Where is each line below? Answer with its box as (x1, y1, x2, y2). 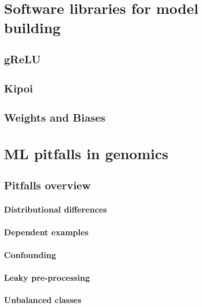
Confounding (4, 248, 56, 261)
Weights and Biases (4, 109, 105, 125)
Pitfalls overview (4, 177, 91, 192)
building (4, 17, 61, 38)
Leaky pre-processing (4, 271, 90, 283)
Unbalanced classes (4, 294, 82, 306)
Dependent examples (4, 225, 89, 238)
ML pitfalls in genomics (4, 143, 168, 164)
